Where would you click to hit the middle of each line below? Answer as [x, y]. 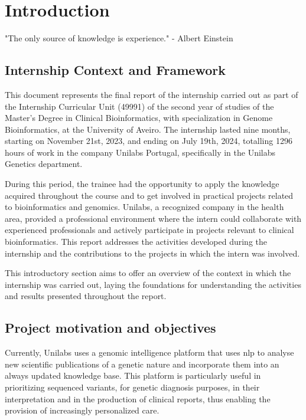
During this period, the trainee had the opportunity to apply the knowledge [142, 184]
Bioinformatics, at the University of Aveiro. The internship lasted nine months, [148, 129]
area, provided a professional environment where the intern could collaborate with [153, 218]
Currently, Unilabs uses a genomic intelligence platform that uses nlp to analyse [149, 352]
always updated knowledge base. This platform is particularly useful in [133, 375]
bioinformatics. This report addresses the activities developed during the [136, 242]
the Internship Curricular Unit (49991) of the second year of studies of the [139, 106]
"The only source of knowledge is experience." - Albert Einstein [119, 38]
